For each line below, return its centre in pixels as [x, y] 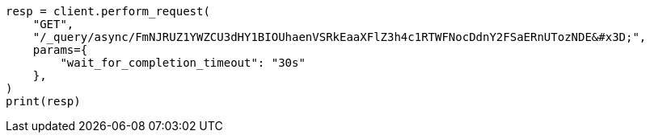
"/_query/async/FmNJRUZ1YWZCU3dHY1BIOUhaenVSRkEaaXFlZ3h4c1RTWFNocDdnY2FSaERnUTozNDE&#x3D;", [340, 37]
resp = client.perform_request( [108, 11]
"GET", [53, 24]
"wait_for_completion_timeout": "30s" [183, 63]
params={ [60, 50]
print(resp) [43, 101]
